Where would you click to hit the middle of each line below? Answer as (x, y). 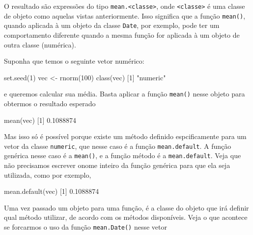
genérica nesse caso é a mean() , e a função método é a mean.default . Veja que (123, 155)
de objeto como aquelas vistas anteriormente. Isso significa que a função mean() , (125, 15)
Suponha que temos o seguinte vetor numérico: (74, 61)
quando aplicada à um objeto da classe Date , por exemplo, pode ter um (112, 25)
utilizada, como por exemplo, (48, 175)
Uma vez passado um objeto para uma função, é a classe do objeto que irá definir (126, 207)
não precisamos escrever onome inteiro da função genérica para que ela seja (117, 165)
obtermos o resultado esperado (50, 103)
